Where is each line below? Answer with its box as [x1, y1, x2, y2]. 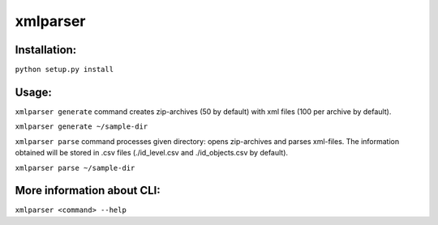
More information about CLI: [15, 184, 161, 197]
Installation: [15, 43, 77, 57]
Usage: [15, 85, 53, 99]
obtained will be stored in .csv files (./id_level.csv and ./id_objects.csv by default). [15, 148, 288, 158]
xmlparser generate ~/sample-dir [15, 122, 148, 131]
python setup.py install [15, 65, 114, 74]
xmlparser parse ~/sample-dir [15, 163, 135, 172]
